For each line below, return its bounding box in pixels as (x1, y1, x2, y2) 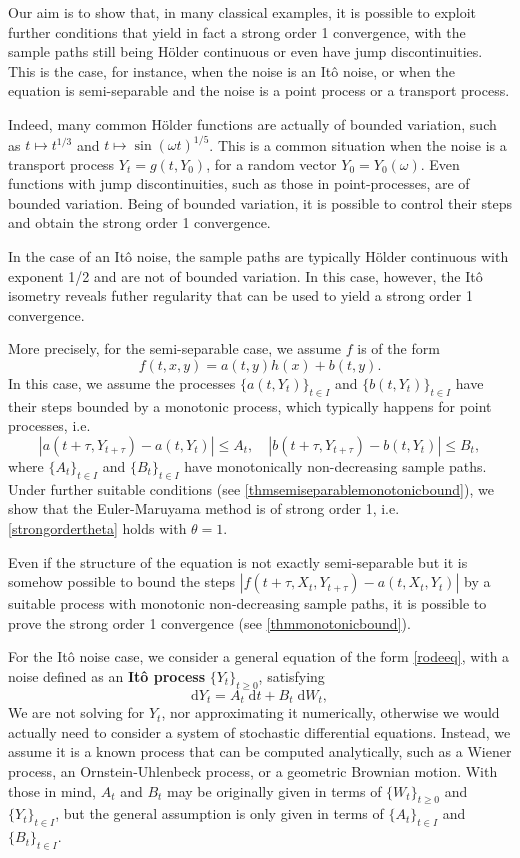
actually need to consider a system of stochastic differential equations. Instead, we (8, 721, 511, 742)
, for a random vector (206, 153, 337, 174)
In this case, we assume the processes (8, 373, 236, 393)
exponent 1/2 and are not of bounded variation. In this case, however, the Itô (8, 265, 483, 286)
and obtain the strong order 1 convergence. (8, 212, 271, 233)
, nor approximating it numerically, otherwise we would (161, 702, 500, 723)
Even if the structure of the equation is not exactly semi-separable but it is (8, 551, 468, 572)
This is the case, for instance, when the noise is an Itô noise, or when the (8, 60, 456, 81)
